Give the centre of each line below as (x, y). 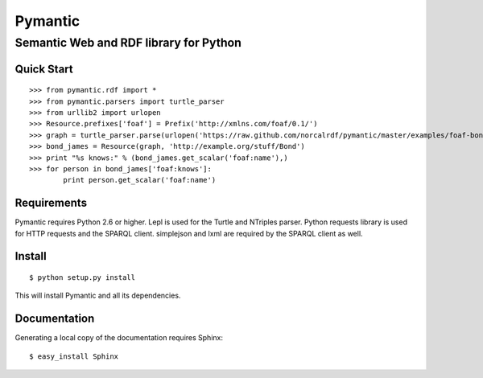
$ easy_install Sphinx (74, 356)
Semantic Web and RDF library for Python (128, 43)
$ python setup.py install (83, 278)
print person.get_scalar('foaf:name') (140, 180)
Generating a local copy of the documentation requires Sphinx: (119, 338)
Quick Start (44, 69)
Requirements (51, 203)
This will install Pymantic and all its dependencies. (98, 296)
